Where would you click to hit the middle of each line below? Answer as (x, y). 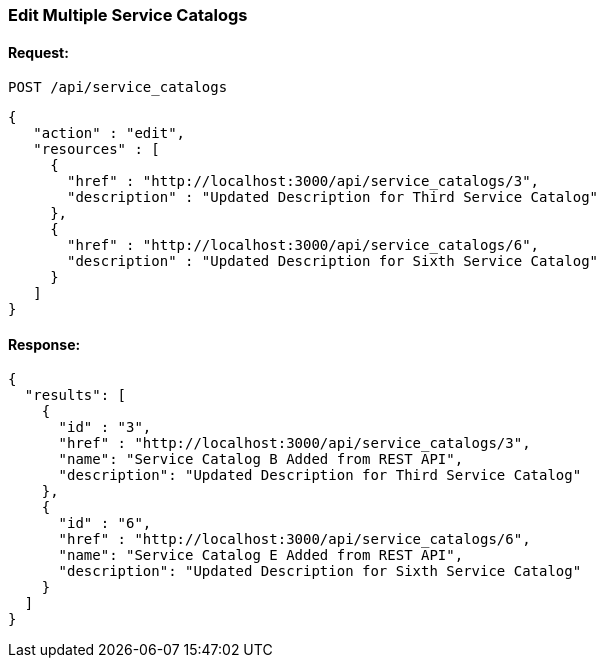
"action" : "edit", (109, 133)
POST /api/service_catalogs (118, 87)
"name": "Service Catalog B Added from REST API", (261, 459)
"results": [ (75, 395)
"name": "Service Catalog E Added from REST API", (261, 555)
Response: (44, 344)
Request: (38, 52)
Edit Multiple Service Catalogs (128, 15)
